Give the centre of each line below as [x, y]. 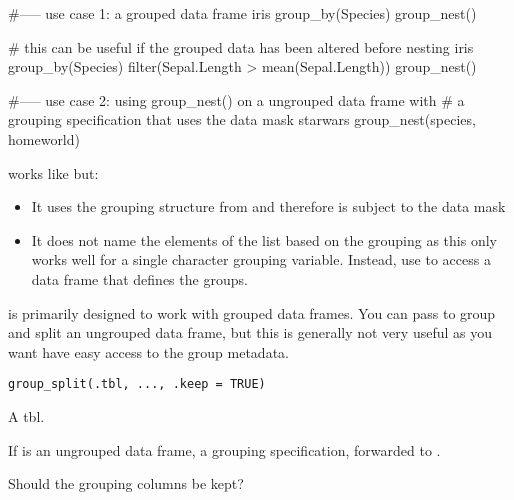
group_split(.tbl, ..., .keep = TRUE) [137, 384]
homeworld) [44, 138]
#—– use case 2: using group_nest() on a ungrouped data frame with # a [236, 99]
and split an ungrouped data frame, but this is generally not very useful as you [250, 332]
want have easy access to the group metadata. [148, 351]
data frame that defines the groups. [139, 278]
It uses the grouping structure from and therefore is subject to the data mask [268, 206]
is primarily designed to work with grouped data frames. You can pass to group [252, 312]
